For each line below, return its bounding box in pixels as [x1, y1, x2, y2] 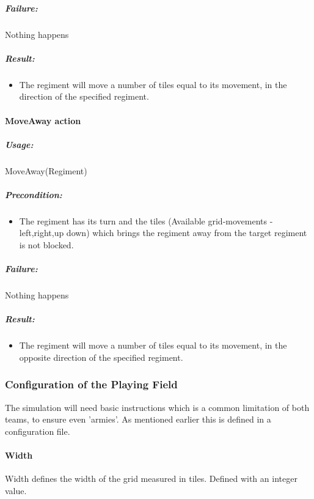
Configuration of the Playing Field [5, 377, 178, 392]
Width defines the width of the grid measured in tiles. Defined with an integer [5, 472, 298, 485]
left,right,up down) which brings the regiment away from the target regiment [19, 226, 307, 239]
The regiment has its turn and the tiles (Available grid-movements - [19, 214, 273, 227]
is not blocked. [19, 238, 74, 251]
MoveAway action [5, 114, 81, 127]
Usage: [5, 138, 34, 150]
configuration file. [5, 424, 70, 437]
